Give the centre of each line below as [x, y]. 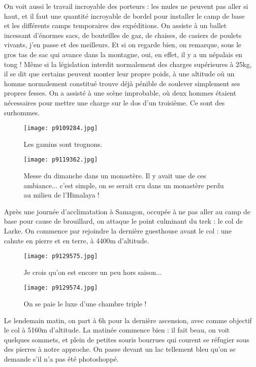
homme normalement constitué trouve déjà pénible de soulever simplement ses [122, 83]
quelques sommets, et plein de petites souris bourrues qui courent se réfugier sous [127, 339]
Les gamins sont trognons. [63, 144]
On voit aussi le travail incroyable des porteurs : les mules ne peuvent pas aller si [126, 6]
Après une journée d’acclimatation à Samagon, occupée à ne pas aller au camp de [127, 211]
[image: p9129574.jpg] [61, 288]
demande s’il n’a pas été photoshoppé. [62, 359]
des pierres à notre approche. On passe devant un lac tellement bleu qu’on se [120, 349]
